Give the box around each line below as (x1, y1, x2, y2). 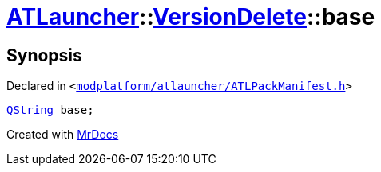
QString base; (6, 104, 94, 117)
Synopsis (6, 45, 82, 65)
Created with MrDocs (6, 127, 119, 142)
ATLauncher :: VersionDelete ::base (6, 3, 375, 30)
